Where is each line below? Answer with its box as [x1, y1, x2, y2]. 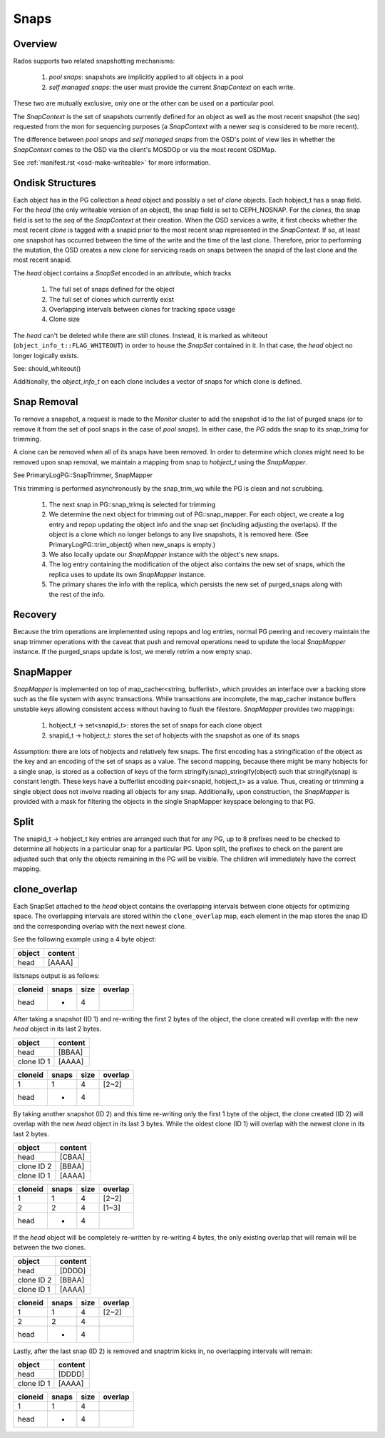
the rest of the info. [48, 590, 106, 598]
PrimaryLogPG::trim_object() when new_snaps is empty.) [48, 540, 216, 549]
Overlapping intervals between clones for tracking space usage [48, 305, 235, 313]
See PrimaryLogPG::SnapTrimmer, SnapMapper [13, 471, 153, 479]
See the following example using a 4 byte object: [13, 935, 157, 944]
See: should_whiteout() [13, 364, 81, 372]
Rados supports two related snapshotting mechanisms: [13, 57, 175, 66]
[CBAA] [59, 1152, 86, 1162]
